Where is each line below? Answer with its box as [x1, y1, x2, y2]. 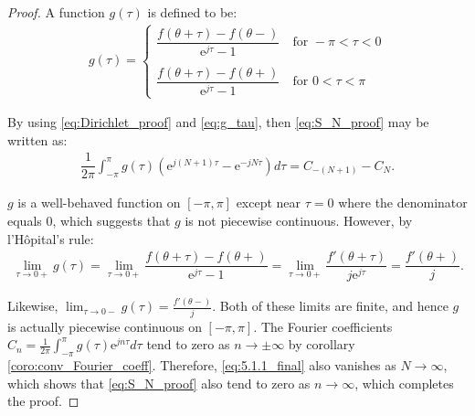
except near [236, 193, 301, 212]
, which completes [354, 373, 454, 392]
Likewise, [7, 296, 58, 315]
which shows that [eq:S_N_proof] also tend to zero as [7, 373, 311, 392]
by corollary [288, 335, 355, 354]
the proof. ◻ [7, 391, 79, 411]
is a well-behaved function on [17, 193, 181, 212]
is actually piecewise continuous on [7, 316, 202, 336]
